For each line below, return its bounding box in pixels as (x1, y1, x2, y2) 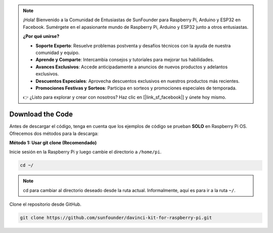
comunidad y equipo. (35, 50, 80, 56)
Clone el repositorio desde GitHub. (9, 201, 82, 207)
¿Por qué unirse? (23, 33, 60, 39)
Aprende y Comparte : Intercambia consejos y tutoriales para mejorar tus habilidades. (35, 57, 214, 63)
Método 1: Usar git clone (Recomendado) (9, 139, 97, 146)
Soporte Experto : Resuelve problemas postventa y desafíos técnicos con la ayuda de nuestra (35, 42, 231, 49)
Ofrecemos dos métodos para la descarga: (9, 130, 99, 136)
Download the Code (9, 110, 73, 119)
